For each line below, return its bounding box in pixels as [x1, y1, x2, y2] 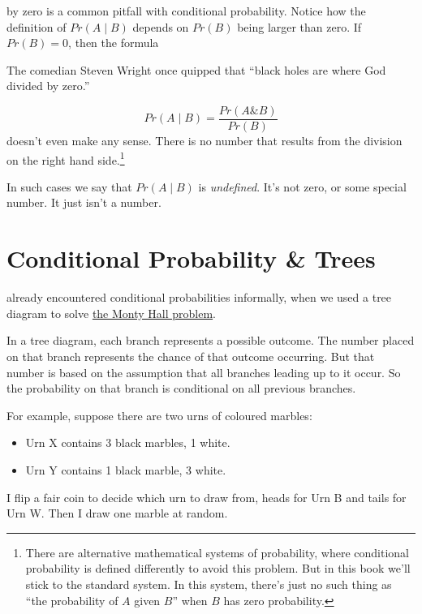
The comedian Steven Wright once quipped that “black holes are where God [6, 61, 386, 78]
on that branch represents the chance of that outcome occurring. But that [6, 347, 375, 364]
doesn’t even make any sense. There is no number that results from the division [6, 132, 403, 149]
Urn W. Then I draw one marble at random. [6, 505, 228, 522]
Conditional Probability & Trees [6, 242, 376, 275]
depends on [132, 18, 189, 35]
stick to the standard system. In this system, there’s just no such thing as [25, 575, 392, 592]
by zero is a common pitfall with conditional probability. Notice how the [6, 2, 366, 19]
